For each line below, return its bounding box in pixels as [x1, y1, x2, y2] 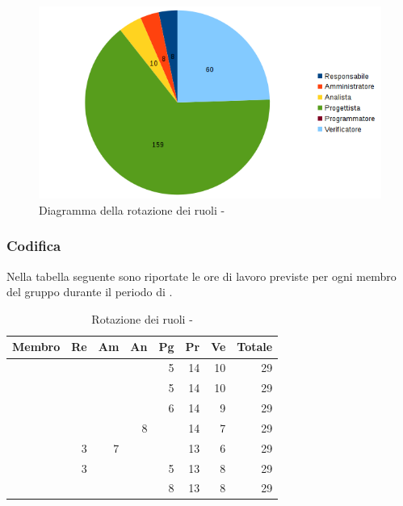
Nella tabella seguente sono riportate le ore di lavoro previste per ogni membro [6, 267, 397, 284]
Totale [237, 338, 273, 355]
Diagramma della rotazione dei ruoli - [39, 201, 225, 218]
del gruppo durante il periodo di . [6, 283, 173, 300]
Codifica [6, 236, 61, 256]
